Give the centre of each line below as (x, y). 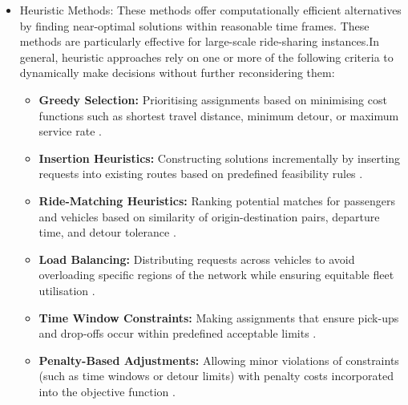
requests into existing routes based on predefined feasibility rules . (201, 174)
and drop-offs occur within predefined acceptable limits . (178, 333)
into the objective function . (107, 391)
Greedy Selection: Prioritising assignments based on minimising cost (213, 99)
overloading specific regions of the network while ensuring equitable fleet (216, 275)
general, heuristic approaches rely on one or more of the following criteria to (206, 57)
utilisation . (67, 290)
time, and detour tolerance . (107, 232)
